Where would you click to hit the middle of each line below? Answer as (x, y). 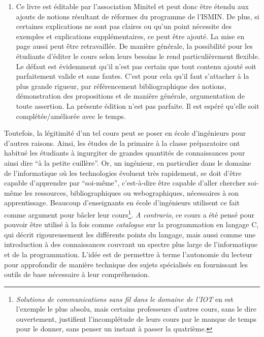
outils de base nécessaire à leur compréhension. (77, 274)
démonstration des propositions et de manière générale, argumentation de (130, 96)
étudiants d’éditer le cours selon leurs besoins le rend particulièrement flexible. (138, 56)
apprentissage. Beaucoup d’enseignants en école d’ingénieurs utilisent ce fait (122, 203)
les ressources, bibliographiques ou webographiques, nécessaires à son (132, 192)
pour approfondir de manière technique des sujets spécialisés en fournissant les (126, 264)
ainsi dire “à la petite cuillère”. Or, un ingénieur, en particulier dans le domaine (128, 162)
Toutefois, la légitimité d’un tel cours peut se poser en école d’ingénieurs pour (125, 133)
